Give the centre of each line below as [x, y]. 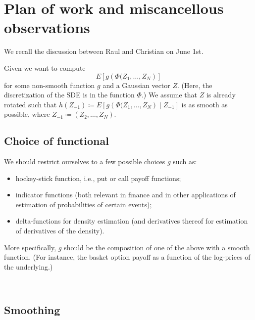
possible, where [27, 114]
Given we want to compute [45, 68]
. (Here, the [195, 85]
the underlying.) [28, 266]
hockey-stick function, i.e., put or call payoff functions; [98, 178]
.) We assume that [169, 95]
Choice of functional [56, 141]
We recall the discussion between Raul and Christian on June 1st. [104, 51]
